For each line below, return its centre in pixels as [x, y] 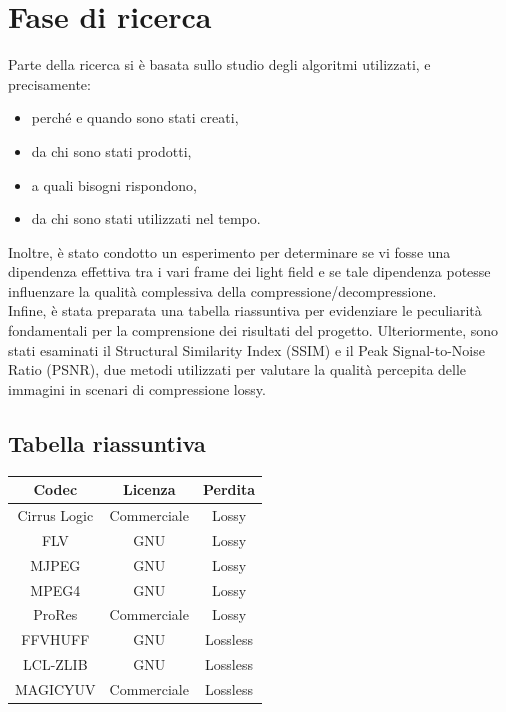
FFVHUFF [55, 639]
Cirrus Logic [55, 514]
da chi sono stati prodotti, [111, 150]
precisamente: [49, 83]
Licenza [149, 489]
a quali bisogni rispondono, [114, 184]
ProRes [55, 614]
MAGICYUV [55, 688]
